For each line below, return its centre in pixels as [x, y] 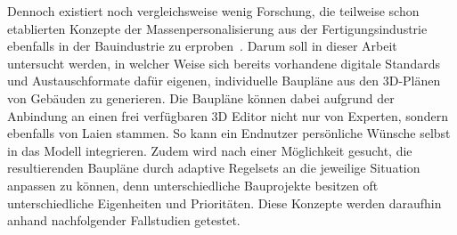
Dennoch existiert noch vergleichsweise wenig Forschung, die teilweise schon [213, 11]
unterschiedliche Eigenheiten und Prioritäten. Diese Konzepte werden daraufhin [224, 203]
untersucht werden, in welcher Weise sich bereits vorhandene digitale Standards [224, 63]
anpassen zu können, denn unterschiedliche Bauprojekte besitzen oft [193, 185]
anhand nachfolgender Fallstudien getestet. [124, 220]
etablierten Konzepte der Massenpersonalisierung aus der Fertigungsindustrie [217, 28]
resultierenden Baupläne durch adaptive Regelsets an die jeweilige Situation [214, 168]
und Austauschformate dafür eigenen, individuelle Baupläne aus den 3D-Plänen [224, 81]
